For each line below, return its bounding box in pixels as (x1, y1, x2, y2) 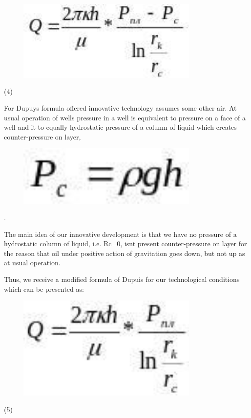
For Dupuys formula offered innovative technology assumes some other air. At (4, 102, 237, 113)
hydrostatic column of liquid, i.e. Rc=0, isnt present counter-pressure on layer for (4, 238, 247, 249)
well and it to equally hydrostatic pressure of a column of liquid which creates (4, 122, 237, 132)
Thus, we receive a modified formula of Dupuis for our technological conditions (4, 274, 240, 284)
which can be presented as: (4, 283, 84, 294)
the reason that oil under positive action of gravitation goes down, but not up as (4, 248, 245, 258)
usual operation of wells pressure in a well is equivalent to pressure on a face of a (4, 112, 246, 122)
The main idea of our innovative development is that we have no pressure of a (4, 229, 237, 239)
